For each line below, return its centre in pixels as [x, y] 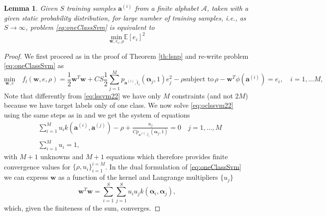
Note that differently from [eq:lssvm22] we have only [82, 95]
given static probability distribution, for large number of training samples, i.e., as [125, 17]
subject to [199, 80]
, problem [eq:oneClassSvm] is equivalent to [90, 27]
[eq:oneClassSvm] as [34, 65]
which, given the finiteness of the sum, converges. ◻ [82, 207]
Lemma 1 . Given [31, 8]
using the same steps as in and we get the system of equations [97, 115]
